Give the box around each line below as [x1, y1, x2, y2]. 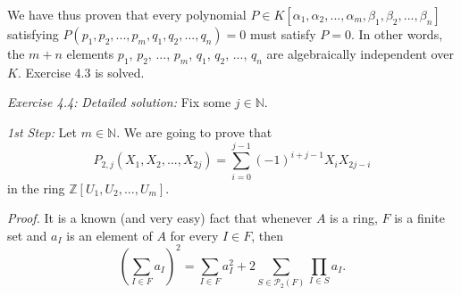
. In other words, [351, 25, 443, 43]
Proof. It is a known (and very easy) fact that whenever [7, 209, 313, 227]
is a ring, [330, 209, 378, 227]
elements [66, 45, 114, 62]
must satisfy [249, 25, 316, 43]
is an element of [66, 225, 153, 244]
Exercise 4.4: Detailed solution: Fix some [7, 93, 231, 111]
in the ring [7, 178, 65, 197]
